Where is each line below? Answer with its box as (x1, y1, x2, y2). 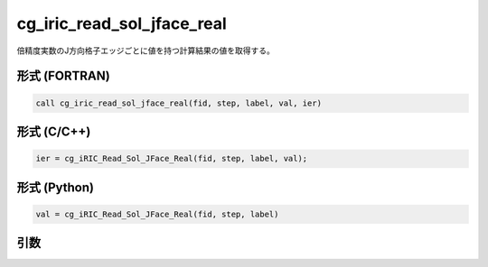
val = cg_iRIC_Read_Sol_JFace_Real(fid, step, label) (35, 208, 279, 219)
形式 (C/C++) (16, 124, 91, 139)
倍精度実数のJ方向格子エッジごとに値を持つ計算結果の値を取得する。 (16, 45, 275, 56)
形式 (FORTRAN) (16, 69, 110, 84)
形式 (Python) (16, 180, 95, 195)
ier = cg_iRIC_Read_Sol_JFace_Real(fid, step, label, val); (35, 153, 308, 164)
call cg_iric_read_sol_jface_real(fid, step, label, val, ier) (35, 97, 323, 108)
